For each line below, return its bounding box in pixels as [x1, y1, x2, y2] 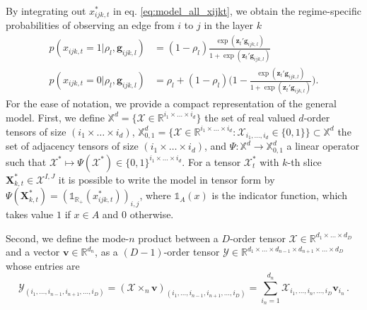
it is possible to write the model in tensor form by [58, 172, 275, 186]
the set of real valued [204, 109, 296, 124]
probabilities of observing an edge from [6, 18, 175, 32]
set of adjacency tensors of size [6, 138, 139, 153]
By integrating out [6, 4, 86, 18]
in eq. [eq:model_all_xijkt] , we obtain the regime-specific [113, 4, 361, 18]
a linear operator [286, 138, 359, 153]
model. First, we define [6, 109, 105, 124]
